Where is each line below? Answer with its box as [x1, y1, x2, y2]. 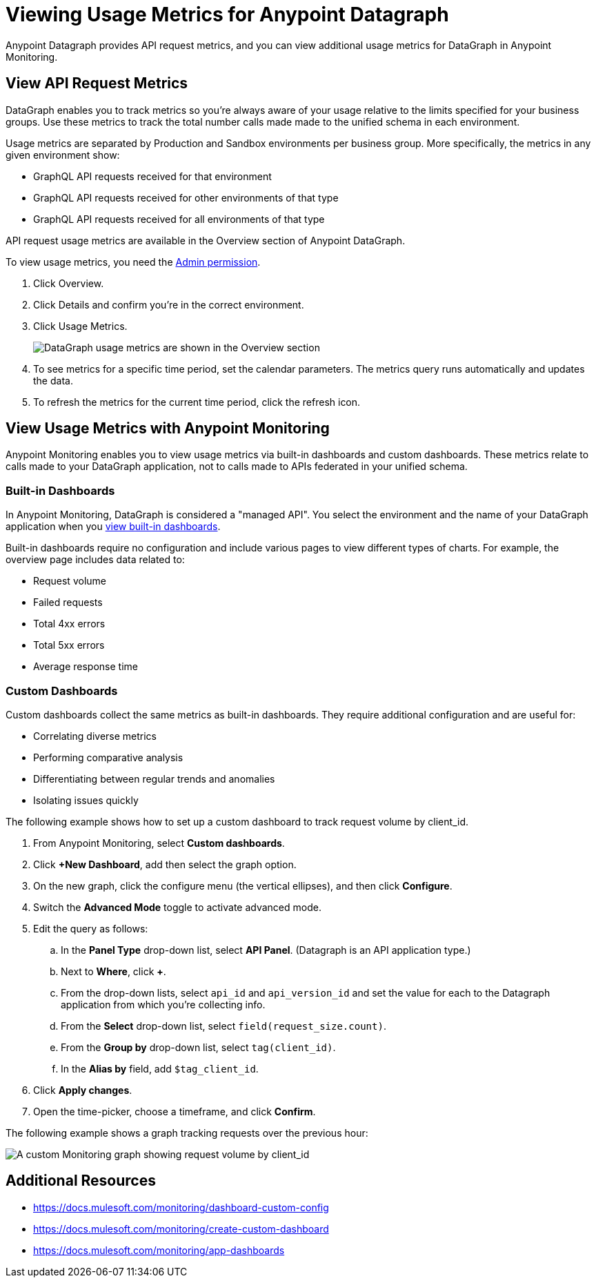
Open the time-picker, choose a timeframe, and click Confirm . [33, 1105, 316, 1117]
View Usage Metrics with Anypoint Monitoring [6, 420, 330, 438]
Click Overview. [33, 277, 104, 289]
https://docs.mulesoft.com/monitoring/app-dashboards [33, 1244, 285, 1256]
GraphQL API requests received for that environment [33, 170, 272, 182]
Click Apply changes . [33, 1084, 132, 1096]
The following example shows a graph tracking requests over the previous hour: [6, 1126, 368, 1139]
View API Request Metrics [6, 75, 188, 92]
